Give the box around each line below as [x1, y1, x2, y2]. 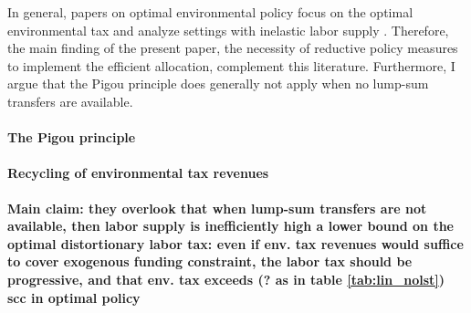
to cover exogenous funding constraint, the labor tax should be [7, 252, 413, 271]
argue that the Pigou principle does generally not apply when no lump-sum [7, 74, 429, 93]
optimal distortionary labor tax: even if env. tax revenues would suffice [7, 234, 464, 253]
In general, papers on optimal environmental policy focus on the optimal [7, 3, 413, 21]
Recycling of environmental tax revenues [7, 163, 269, 183]
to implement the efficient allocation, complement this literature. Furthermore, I [7, 56, 455, 75]
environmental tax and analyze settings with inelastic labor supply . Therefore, [7, 20, 449, 39]
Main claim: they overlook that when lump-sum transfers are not [7, 198, 427, 217]
